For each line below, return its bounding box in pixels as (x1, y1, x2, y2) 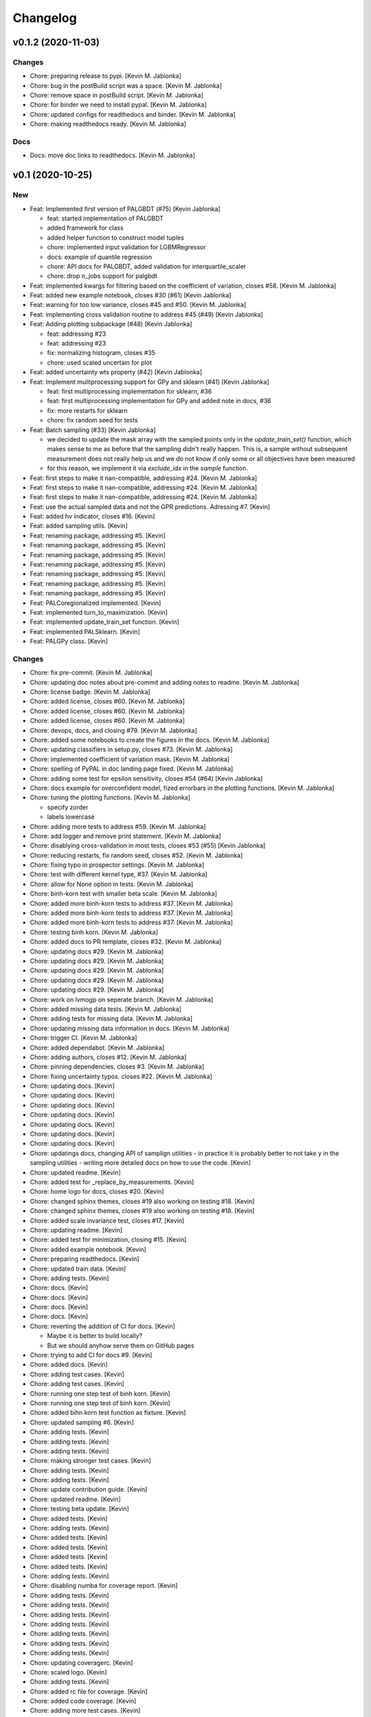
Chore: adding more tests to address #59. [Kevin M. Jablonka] (30, 822, 206, 830)
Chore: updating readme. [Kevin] (30, 1226, 123, 1234)
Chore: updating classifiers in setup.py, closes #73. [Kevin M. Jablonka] (30, 745, 233, 753)
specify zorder (47, 803, 89, 811)
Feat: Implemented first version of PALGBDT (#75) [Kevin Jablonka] (30, 205, 221, 213)
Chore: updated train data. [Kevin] (30, 1264, 126, 1273)
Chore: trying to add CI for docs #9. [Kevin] (30, 1351, 153, 1359)
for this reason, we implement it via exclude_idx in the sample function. (47, 464, 249, 473)
